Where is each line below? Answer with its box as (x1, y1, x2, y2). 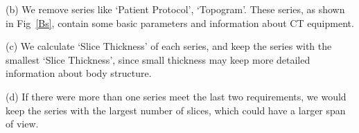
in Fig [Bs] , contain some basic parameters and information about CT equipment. (6, 15, 354, 30)
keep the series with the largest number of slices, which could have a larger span (6, 103, 346, 117)
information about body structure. (6, 66, 152, 80)
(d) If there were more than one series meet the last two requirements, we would (6, 89, 347, 103)
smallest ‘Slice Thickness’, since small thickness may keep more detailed (6, 52, 310, 66)
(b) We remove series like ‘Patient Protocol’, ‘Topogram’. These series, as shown (6, 2, 345, 16)
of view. (6, 116, 39, 131)
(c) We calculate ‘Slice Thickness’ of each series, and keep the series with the (6, 39, 332, 53)
